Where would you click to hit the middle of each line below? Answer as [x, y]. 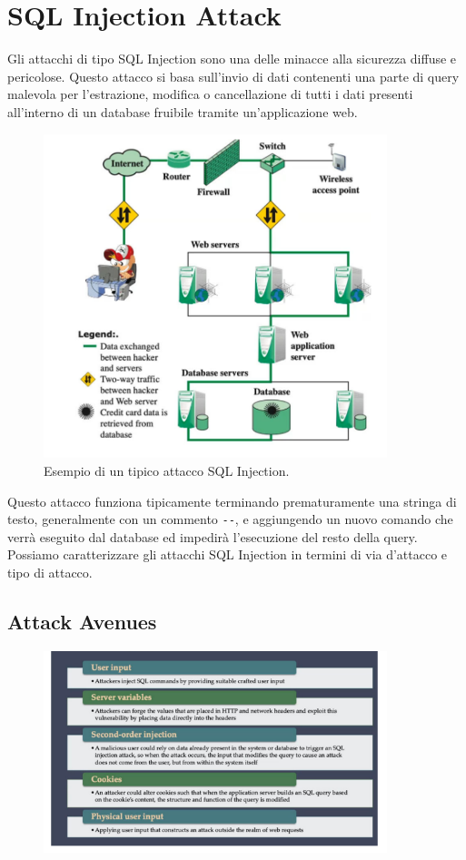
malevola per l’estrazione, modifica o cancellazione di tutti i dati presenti [210, 94]
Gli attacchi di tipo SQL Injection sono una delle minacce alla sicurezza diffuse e [232, 59]
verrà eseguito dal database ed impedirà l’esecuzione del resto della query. [213, 536]
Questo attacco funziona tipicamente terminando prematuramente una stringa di [232, 501]
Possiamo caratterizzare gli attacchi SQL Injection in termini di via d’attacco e [228, 554]
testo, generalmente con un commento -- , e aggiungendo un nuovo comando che [230, 519]
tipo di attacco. [50, 572]
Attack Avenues [82, 621]
